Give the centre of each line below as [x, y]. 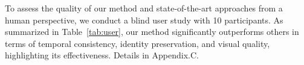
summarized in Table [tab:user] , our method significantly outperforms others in [152, 32]
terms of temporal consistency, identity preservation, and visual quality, [137, 43]
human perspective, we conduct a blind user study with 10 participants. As [144, 20]
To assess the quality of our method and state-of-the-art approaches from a [144, 8]
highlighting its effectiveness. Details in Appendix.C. [102, 55]
